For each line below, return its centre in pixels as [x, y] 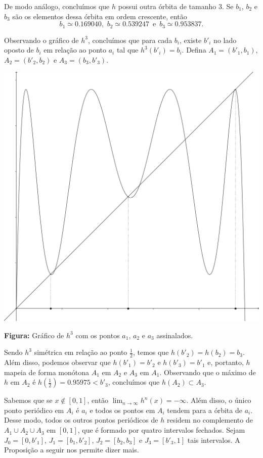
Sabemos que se [28, 400]
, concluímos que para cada [130, 40]
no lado [225, 40]
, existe [191, 40]
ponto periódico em [34, 410]
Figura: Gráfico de [34, 335]
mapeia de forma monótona [47, 372]
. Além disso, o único [219, 400]
